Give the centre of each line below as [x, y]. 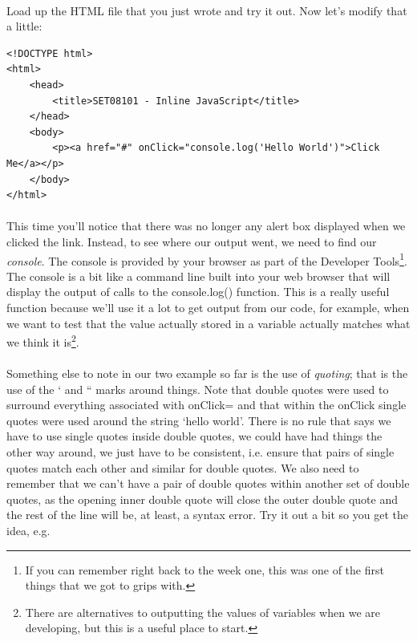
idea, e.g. [28, 530]
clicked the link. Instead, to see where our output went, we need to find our [192, 241]
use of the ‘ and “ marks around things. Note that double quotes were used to [198, 389]
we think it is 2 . [43, 341]
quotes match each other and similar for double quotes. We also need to [183, 467]
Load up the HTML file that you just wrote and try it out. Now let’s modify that [207, 10]
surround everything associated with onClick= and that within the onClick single [206, 405]
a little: [24, 26]
